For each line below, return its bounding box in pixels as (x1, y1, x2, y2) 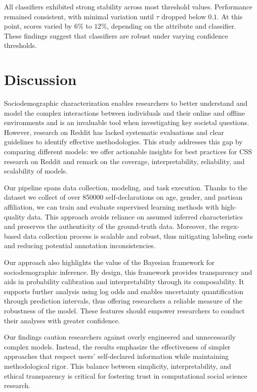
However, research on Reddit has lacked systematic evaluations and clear (4, 127, 224, 137)
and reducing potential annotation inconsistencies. (4, 240, 156, 251)
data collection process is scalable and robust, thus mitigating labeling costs (23, 230, 253, 241)
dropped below (161, 11, 206, 21)
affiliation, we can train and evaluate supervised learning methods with (4, 202, 219, 212)
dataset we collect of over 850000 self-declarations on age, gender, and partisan (4, 192, 243, 202)
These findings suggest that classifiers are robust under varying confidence (4, 30, 228, 41)
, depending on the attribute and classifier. (107, 21, 236, 31)
